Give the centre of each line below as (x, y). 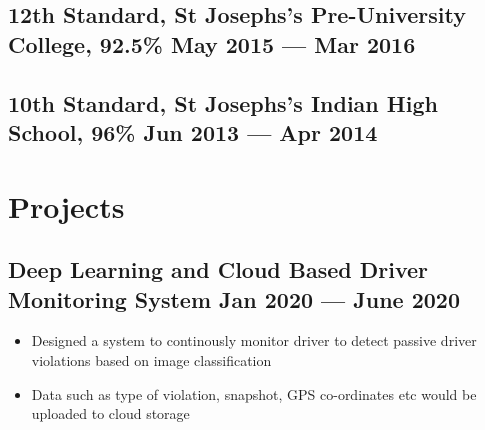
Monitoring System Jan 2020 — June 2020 (234, 298)
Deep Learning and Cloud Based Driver (218, 269)
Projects (66, 205)
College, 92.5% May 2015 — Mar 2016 (212, 43)
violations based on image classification (151, 359)
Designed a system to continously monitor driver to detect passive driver (254, 340)
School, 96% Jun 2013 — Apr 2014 (193, 131)
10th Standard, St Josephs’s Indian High (223, 102)
